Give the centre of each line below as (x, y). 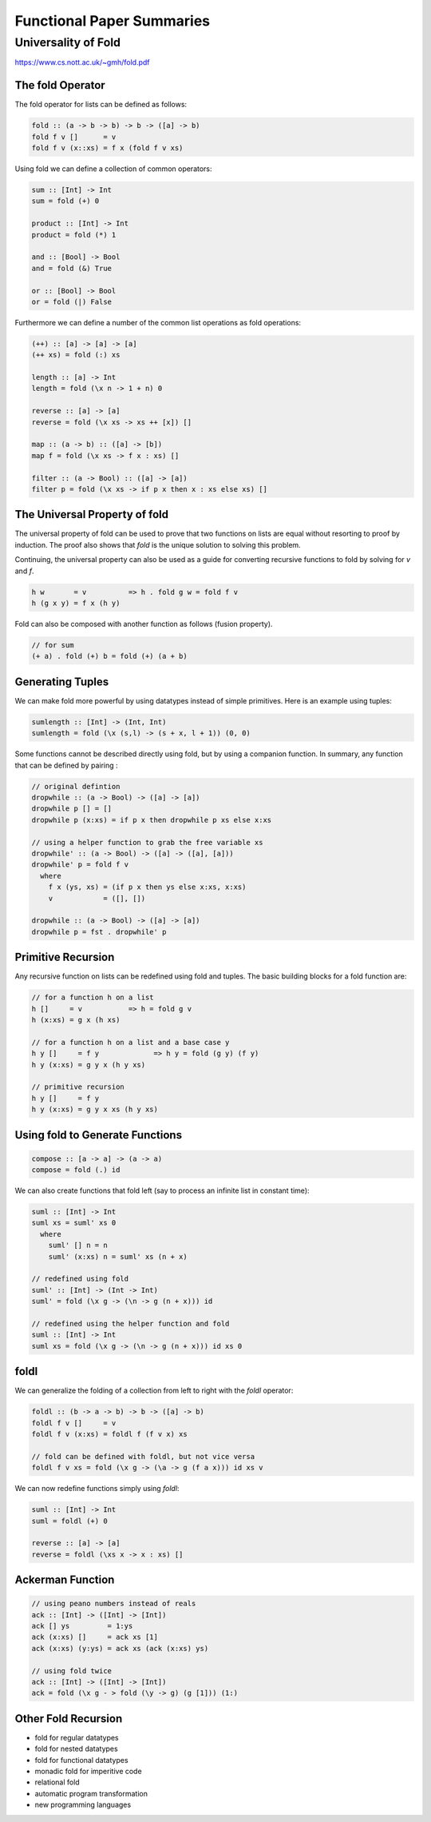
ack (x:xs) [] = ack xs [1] (95, 1637)
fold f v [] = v (74, 137)
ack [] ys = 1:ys (82, 1626)
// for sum (53, 645)
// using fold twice (71, 1670)
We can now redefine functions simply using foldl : (97, 1489)
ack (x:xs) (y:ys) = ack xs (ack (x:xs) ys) (120, 1648)
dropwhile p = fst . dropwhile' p (99, 932)
